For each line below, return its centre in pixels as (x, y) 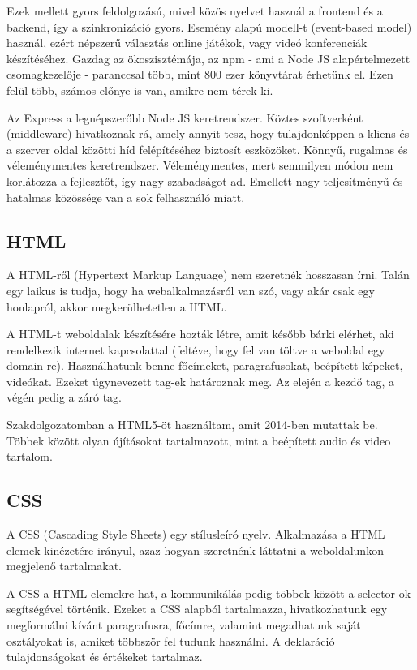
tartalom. (30, 456)
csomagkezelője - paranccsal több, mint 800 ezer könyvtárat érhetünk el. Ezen (200, 74)
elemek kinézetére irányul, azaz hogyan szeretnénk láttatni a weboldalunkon (195, 550)
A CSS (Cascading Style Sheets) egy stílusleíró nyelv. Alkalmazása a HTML (196, 534)
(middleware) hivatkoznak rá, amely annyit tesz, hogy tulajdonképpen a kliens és (208, 133)
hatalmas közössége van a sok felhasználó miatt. (126, 197)
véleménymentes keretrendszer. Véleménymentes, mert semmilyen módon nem (200, 165)
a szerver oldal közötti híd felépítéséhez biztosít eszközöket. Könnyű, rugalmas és (207, 149)
